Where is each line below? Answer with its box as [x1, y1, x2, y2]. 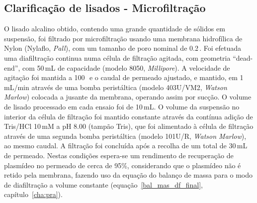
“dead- [233, 52, 253, 63]
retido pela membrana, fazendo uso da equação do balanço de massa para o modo [4, 170, 253, 180]
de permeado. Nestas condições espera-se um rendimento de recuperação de [4, 150, 234, 160]
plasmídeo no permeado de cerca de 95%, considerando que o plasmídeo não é [4, 160, 241, 170]
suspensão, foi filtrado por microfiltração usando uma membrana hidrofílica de [4, 33, 243, 43]
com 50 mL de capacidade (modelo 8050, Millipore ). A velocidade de [22, 62, 230, 73]
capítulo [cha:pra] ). [4, 189, 63, 200]
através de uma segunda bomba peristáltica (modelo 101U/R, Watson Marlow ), [4, 130, 247, 141]
